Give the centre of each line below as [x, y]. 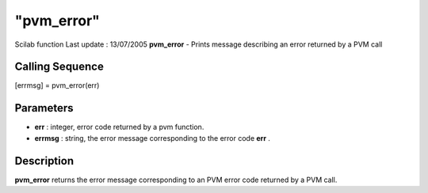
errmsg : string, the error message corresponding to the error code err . [153, 138]
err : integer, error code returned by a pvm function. [119, 127]
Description [44, 161]
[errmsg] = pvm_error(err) [57, 85]
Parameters [44, 108]
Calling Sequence [59, 67]
